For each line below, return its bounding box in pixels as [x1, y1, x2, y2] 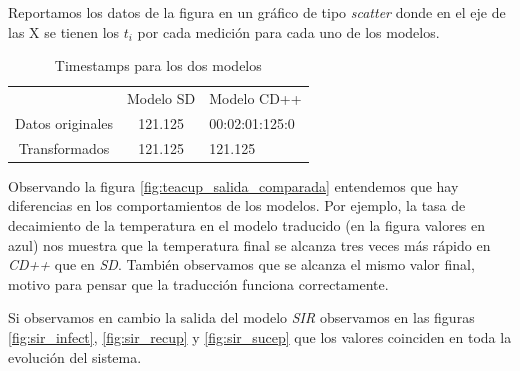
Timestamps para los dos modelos [54, 55, 262, 76]
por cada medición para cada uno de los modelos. [137, 21, 440, 42]
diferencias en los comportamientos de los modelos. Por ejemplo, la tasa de [8, 195, 466, 216]
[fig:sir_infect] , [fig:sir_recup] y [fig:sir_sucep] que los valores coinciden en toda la [8, 326, 512, 347]
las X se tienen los [8, 21, 120, 42]
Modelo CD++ [209, 88, 302, 109]
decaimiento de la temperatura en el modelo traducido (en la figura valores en [8, 215, 486, 235]
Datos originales [15, 112, 113, 133]
